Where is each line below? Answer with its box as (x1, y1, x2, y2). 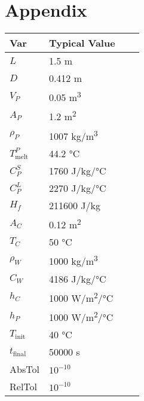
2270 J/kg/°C (48, 181, 106, 195)
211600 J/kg (48, 198, 100, 213)
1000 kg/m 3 (48, 252, 98, 268)
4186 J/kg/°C (48, 271, 106, 286)
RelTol (10, 379, 38, 394)
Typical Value (48, 36, 115, 50)
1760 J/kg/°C (48, 164, 106, 178)
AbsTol (10, 362, 39, 376)
